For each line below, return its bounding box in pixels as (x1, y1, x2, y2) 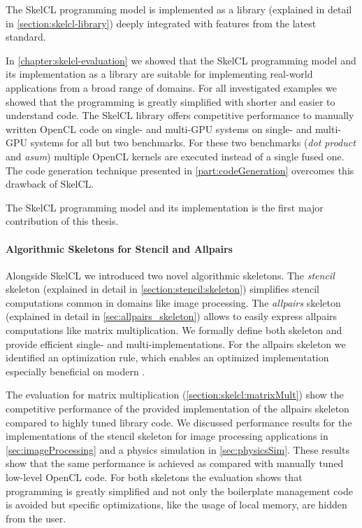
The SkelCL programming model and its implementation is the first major (6, 200, 324, 214)
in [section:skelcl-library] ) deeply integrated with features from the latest (6, 15, 317, 30)
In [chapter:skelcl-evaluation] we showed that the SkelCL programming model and (6, 53, 356, 67)
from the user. (6, 510, 66, 525)
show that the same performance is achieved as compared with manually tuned (6, 456, 344, 471)
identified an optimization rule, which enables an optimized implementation (6, 350, 329, 365)
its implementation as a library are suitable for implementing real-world (6, 67, 313, 81)
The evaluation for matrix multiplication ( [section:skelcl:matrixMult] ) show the (6, 387, 344, 402)
